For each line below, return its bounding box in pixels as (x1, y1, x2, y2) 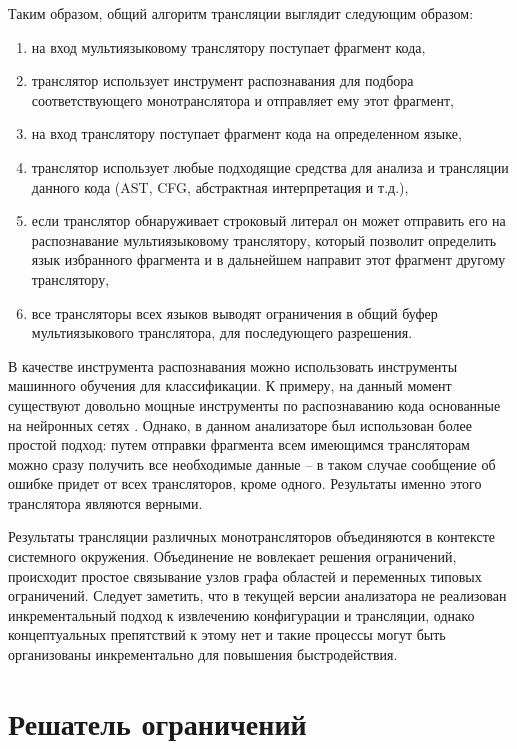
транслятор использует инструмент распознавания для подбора (31, 70, 414, 91)
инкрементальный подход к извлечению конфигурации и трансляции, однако (8, 604, 475, 625)
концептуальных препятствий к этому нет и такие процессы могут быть (8, 624, 446, 645)
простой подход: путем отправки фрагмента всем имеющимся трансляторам (8, 434, 470, 455)
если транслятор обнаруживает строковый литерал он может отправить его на (31, 210, 506, 231)
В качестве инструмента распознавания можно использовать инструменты (8, 355, 458, 376)
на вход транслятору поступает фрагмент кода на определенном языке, (31, 123, 462, 144)
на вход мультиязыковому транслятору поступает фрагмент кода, (31, 36, 426, 57)
